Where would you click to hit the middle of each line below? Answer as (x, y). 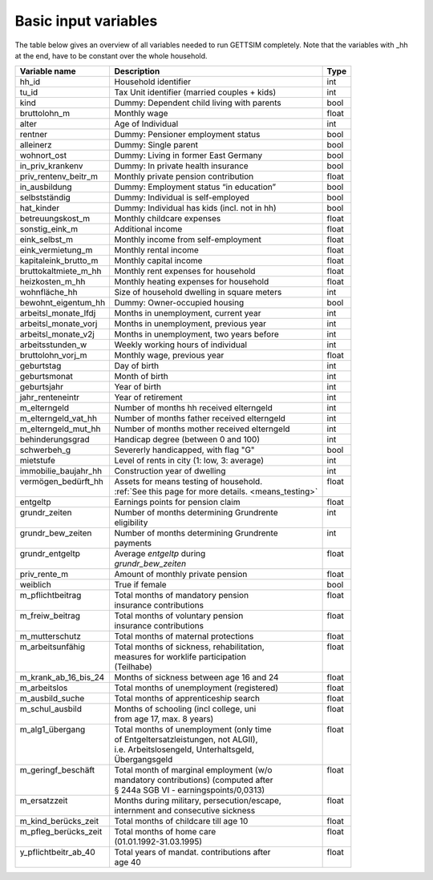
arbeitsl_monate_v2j (57, 334)
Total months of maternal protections (184, 636)
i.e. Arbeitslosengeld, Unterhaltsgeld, (184, 749)
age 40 (128, 862)
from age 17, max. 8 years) (164, 719)
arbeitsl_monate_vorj (59, 324)
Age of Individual (146, 124)
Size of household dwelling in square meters (198, 293)
